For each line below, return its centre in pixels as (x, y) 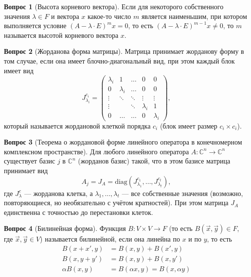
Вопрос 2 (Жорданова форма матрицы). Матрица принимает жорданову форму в (124, 51)
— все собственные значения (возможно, (182, 193)
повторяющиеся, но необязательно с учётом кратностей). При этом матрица (116, 203)
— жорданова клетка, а (58, 193)
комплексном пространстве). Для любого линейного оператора (97, 151)
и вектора (65, 16)
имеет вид (19, 70)
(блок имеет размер (188, 125)
